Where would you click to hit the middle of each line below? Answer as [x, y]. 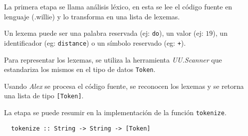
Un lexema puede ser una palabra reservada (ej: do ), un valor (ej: [104, 33]
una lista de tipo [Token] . [44, 96]
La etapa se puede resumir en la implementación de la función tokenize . [115, 112]
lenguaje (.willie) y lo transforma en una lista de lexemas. [92, 16]
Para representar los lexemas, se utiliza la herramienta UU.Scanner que [113, 59]
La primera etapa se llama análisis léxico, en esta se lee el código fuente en [118, 6]
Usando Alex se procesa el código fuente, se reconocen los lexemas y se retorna [124, 86]
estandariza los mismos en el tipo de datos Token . [80, 69]
